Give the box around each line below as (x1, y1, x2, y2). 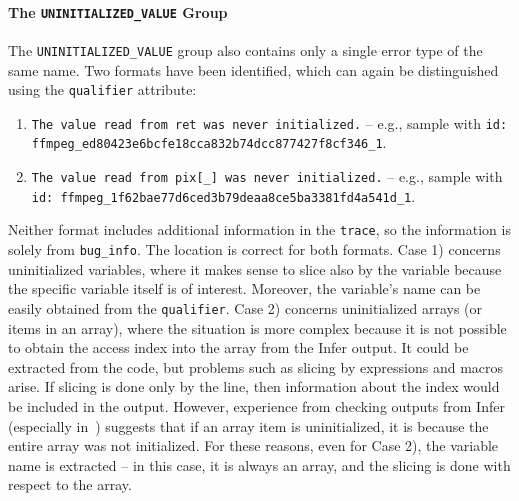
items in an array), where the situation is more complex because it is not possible (8, 317, 507, 338)
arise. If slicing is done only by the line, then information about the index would (8, 376, 500, 397)
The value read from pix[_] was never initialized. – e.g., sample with (31, 166, 503, 187)
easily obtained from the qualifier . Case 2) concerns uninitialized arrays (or (8, 297, 483, 318)
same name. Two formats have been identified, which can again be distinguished (8, 59, 499, 80)
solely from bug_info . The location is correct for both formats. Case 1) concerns (8, 239, 501, 260)
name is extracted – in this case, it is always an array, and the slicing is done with (8, 454, 511, 475)
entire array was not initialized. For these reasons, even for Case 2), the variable (8, 435, 499, 456)
